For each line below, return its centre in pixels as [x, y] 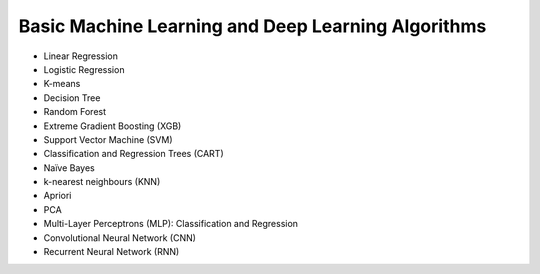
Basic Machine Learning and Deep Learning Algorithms [252, 26]
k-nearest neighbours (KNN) [102, 182]
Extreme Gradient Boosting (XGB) [112, 126]
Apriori [57, 196]
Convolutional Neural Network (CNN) [120, 237]
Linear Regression [81, 56]
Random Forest [75, 112]
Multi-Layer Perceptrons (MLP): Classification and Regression [171, 224]
